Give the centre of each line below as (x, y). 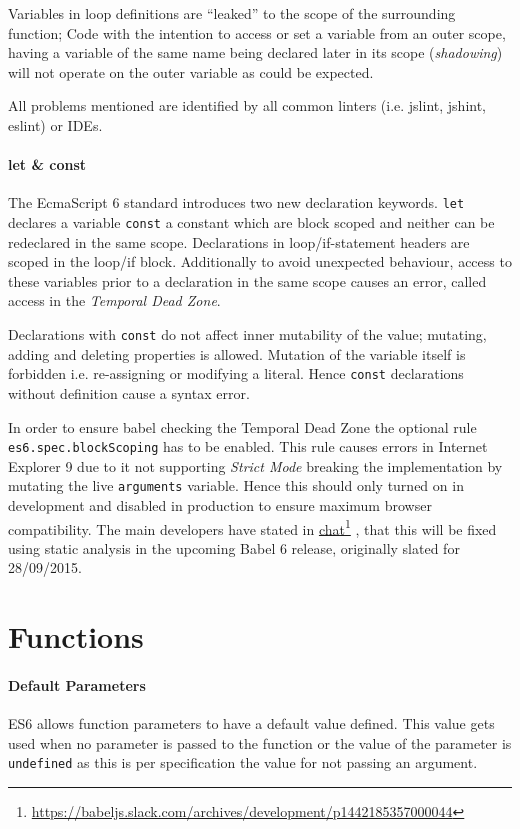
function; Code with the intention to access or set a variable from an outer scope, (257, 32)
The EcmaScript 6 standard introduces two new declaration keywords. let (236, 202)
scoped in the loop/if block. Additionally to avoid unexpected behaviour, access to (260, 261)
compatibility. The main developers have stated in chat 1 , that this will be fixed (252, 527)
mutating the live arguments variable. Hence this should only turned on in (236, 485)
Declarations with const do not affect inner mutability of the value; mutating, (247, 334)
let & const (47, 164)
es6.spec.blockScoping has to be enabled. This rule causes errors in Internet (248, 446)
